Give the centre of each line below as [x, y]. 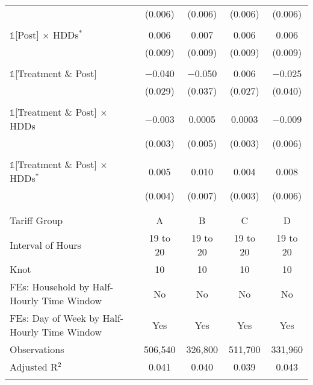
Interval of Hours [45, 245]
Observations [37, 349]
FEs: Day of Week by [55, 318]
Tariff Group [36, 220]
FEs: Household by [50, 286]
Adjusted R [34, 367]
